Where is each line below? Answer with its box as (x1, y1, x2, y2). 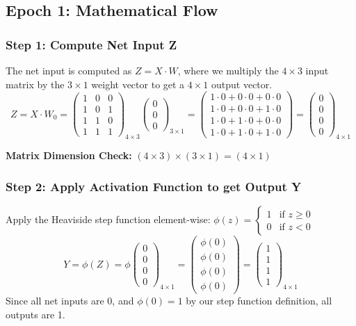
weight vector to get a (91, 76, 185, 91)
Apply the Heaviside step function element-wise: (6, 211, 211, 226)
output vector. (211, 76, 273, 91)
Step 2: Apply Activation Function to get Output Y (6, 177, 302, 195)
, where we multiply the (177, 63, 279, 77)
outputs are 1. (6, 307, 65, 321)
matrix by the (6, 76, 65, 91)
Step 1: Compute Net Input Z (6, 35, 177, 53)
